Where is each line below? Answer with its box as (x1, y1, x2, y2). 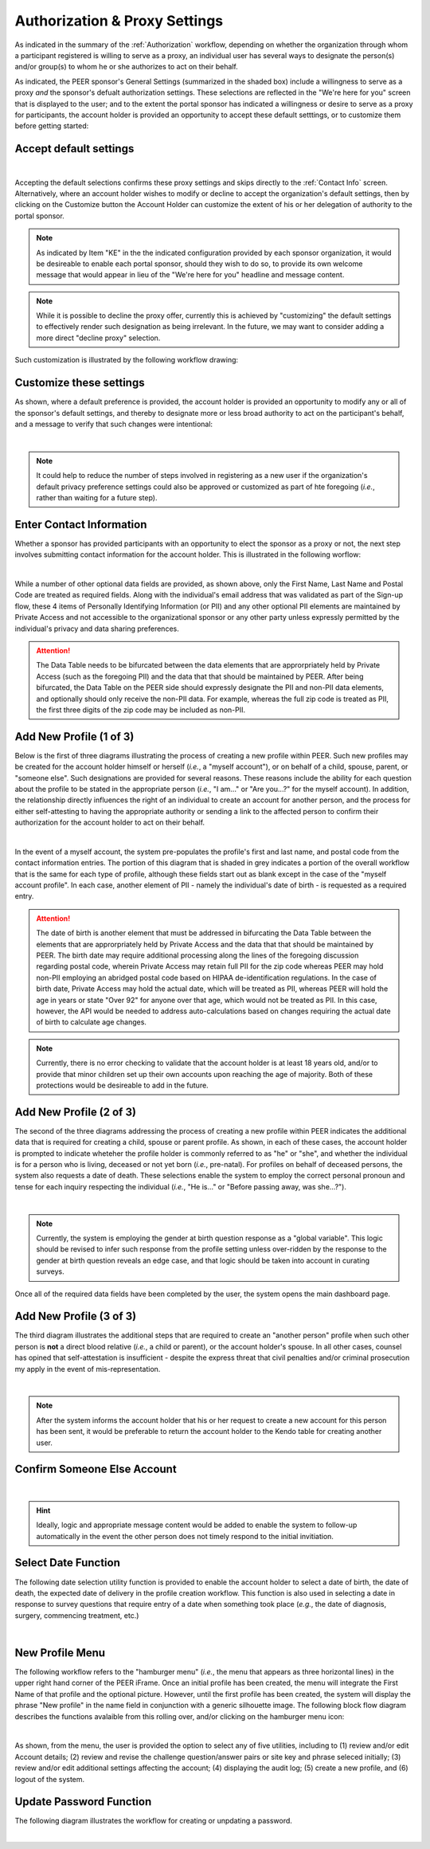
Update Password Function (14, 1795, 152, 1808)
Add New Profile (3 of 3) (14, 1310, 137, 1323)
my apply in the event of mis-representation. (14, 1364, 161, 1373)
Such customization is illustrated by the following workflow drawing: (14, 355, 239, 365)
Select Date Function (14, 1556, 121, 1569)
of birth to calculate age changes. (36, 1017, 147, 1027)
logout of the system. (14, 1774, 85, 1784)
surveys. (36, 1267, 64, 1276)
